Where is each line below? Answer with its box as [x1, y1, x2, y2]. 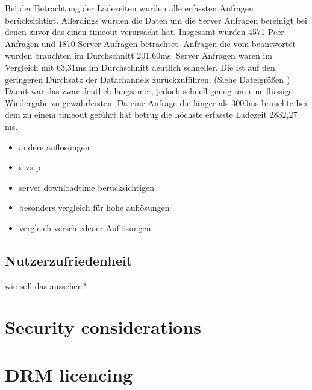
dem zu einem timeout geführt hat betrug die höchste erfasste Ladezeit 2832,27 [5, 108, 298, 121]
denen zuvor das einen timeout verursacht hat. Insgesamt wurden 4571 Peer [5, 25, 284, 38]
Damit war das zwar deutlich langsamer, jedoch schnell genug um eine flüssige [5, 85, 293, 97]
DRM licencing [5, 362, 133, 386]
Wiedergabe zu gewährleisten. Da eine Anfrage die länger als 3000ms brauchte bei [5, 96, 307, 109]
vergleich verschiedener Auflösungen [19, 221, 151, 234]
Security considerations [5, 315, 202, 339]
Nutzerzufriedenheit [5, 251, 133, 269]
